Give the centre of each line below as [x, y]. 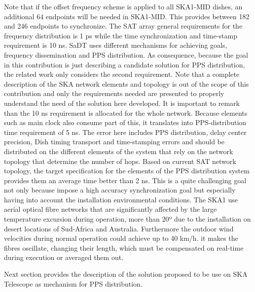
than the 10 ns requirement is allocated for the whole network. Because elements [126, 113]
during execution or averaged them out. [64, 257]
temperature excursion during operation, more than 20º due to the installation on [127, 219]
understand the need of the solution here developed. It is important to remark [122, 103]
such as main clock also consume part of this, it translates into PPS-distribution [125, 122]
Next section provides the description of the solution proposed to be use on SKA [126, 274]
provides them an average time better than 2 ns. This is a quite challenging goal [125, 180]
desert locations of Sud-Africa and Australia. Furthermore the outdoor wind [119, 228]
